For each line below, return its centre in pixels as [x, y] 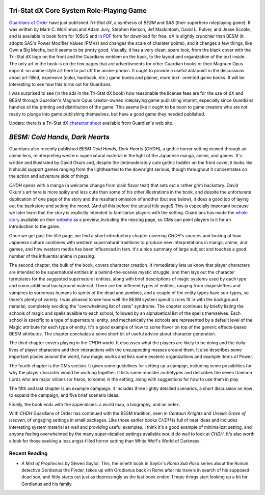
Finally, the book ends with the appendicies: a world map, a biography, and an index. [94, 404]
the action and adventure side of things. [50, 176]
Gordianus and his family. [47, 484]
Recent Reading [28, 453]
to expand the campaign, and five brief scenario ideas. [64, 395]
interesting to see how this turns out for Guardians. [61, 84]
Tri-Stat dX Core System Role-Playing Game [78, 11]
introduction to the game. [35, 226]
